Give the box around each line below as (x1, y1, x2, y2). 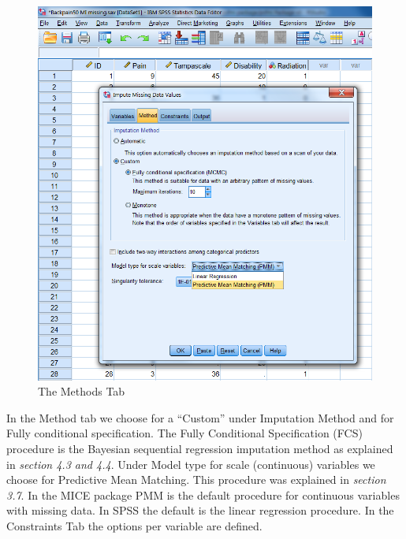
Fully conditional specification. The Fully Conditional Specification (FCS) (6, 425, 363, 441)
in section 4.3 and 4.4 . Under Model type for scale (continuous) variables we (6, 455, 375, 472)
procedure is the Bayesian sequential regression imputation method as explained (6, 440, 393, 456)
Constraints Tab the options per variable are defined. (6, 517, 263, 533)
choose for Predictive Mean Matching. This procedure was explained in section (6, 471, 386, 488)
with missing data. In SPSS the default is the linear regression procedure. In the (6, 502, 394, 519)
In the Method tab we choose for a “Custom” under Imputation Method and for (6, 409, 394, 426)
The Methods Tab (38, 383, 125, 400)
